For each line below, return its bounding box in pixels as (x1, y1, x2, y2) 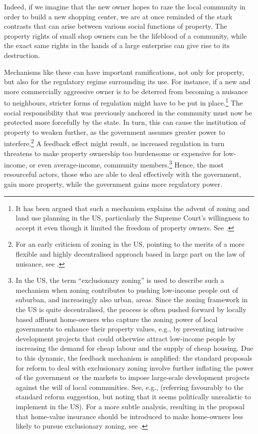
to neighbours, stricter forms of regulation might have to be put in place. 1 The (4, 96, 243, 108)
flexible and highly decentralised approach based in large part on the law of (15, 249, 245, 259)
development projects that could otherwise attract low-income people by (15, 333, 236, 343)
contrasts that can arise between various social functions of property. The (4, 21, 227, 31)
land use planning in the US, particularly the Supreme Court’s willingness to (15, 213, 250, 223)
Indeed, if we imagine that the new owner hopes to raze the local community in (4, 1, 246, 11)
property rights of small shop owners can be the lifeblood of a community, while (4, 30, 247, 41)
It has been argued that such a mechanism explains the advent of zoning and (15, 203, 250, 213)
